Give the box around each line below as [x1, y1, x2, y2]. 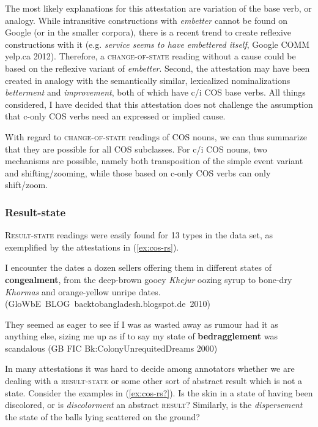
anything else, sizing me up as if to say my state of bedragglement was [5, 330, 278, 342]
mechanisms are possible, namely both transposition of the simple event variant [5, 154, 303, 167]
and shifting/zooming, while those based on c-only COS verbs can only [5, 166, 271, 179]
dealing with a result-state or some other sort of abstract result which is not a [5, 374, 303, 387]
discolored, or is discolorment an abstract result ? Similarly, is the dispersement [5, 398, 303, 411]
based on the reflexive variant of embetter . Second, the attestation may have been [5, 61, 310, 74]
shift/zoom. [5, 178, 48, 191]
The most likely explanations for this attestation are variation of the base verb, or [5, 2, 312, 14]
